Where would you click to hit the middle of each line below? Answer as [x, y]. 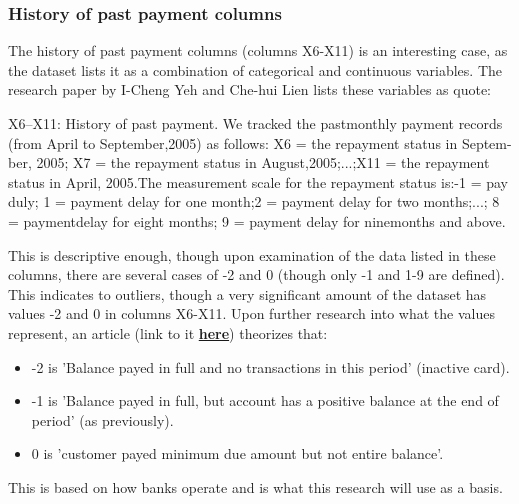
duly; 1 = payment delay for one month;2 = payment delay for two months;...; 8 [254, 201]
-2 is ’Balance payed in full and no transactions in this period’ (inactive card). [270, 366]
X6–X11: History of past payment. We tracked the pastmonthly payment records [255, 123]
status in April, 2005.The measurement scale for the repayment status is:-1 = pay [258, 181]
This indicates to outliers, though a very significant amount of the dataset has [247, 293]
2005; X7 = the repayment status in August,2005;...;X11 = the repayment [263, 162]
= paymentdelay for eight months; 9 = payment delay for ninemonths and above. [257, 220]
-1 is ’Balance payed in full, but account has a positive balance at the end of [265, 400]
